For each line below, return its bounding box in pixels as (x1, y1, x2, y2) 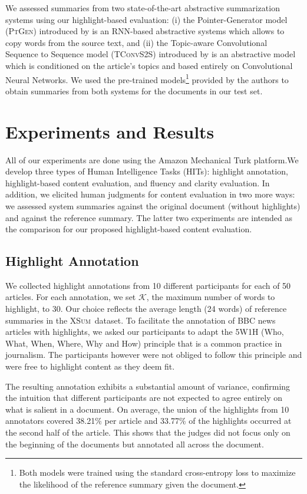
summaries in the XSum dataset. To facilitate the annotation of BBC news (5, 314, 276, 326)
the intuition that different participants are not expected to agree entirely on (5, 391, 283, 404)
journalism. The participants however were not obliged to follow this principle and (5, 348, 302, 361)
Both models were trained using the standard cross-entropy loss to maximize (19, 466, 296, 479)
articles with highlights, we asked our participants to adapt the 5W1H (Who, (5, 325, 284, 338)
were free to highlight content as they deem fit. (5, 360, 175, 373)
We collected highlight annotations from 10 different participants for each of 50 (5, 279, 291, 291)
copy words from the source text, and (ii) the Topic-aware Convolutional (5, 36, 268, 48)
